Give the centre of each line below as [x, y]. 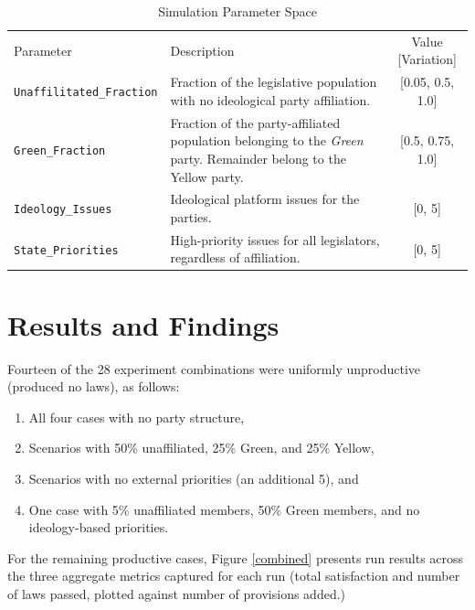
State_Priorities [66, 250]
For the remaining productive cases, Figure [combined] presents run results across [236, 557]
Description [202, 50]
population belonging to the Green [267, 140]
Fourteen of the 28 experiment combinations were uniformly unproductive [214, 368]
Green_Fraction [60, 151]
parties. [191, 216]
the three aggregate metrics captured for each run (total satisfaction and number [234, 576]
